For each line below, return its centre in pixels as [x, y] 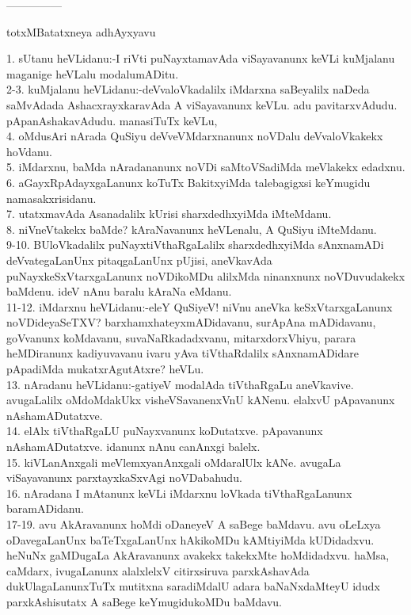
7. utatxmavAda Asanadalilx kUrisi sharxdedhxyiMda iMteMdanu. [169, 214]
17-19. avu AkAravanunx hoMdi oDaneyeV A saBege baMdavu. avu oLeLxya [194, 524]
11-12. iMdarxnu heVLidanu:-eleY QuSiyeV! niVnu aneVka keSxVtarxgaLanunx [200, 306]
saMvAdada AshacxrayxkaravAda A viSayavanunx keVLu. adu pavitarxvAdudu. [202, 104]
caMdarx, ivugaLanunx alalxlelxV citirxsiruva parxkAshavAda [158, 570]
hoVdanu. [29, 151]
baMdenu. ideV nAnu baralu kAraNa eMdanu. [119, 291]
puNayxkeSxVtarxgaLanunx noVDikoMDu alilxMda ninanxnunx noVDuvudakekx [206, 275]
